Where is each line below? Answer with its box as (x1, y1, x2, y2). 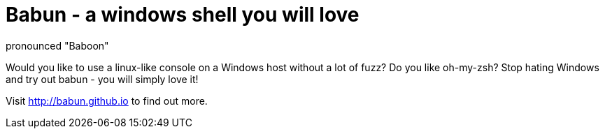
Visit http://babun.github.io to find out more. (6, 94, 208, 107)
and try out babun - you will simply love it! (6, 73, 199, 85)
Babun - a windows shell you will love (6, 3, 360, 27)
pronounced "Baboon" (6, 39, 109, 52)
